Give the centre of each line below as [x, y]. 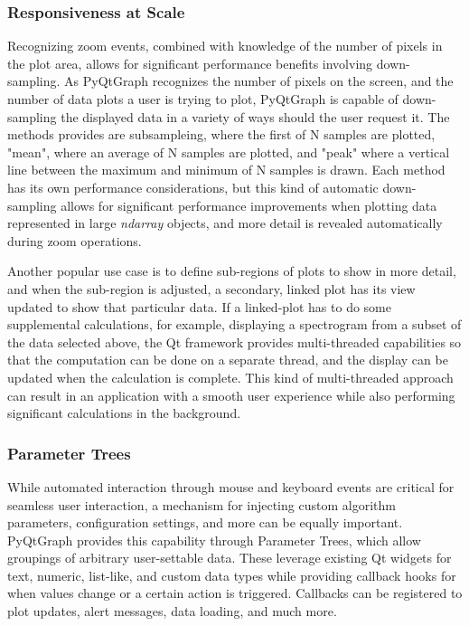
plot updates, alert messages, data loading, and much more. [172, 611]
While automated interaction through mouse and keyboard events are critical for [231, 486]
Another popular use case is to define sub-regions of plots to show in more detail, [232, 271]
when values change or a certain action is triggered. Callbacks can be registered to [235, 593]
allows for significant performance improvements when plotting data [249, 205]
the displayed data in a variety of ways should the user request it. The [255, 116]
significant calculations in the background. [124, 413]
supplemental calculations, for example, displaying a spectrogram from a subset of [234, 324]
